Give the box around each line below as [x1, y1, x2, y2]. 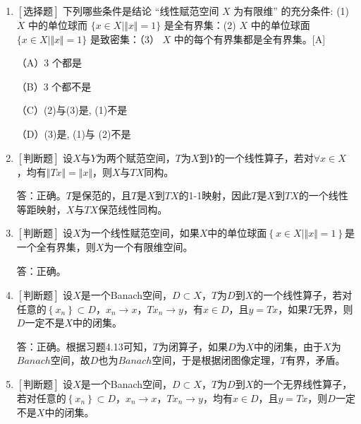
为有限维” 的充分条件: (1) [233, 4, 350, 18]
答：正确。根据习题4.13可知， [16, 338, 153, 353]
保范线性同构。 [98, 201, 168, 216]
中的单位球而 [28, 18, 88, 32]
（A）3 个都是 [16, 55, 82, 70]
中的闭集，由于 [254, 338, 324, 353]
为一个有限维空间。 [104, 240, 193, 254]
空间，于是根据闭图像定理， [152, 353, 281, 367]
